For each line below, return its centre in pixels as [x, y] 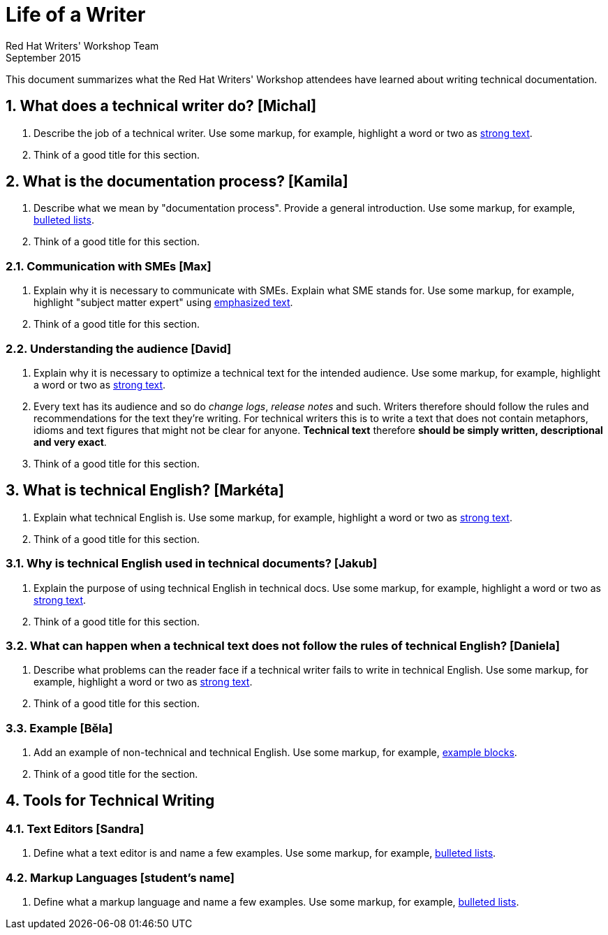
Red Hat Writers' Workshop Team [82, 45]
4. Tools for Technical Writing [110, 801]
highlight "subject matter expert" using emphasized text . [163, 303]
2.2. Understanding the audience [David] [119, 348]
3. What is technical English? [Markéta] [145, 491]
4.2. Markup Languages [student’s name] [120, 877]
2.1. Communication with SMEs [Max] [109, 266]
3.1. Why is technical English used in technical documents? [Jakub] [192, 564]
